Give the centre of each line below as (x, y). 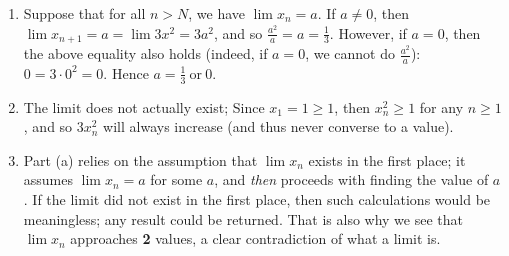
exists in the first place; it (387, 159)
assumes (48, 179)
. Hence (126, 72)
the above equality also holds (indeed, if (145, 53)
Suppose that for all (84, 13)
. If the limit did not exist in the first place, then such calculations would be (257, 199)
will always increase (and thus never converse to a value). (278, 126)
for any (441, 106)
